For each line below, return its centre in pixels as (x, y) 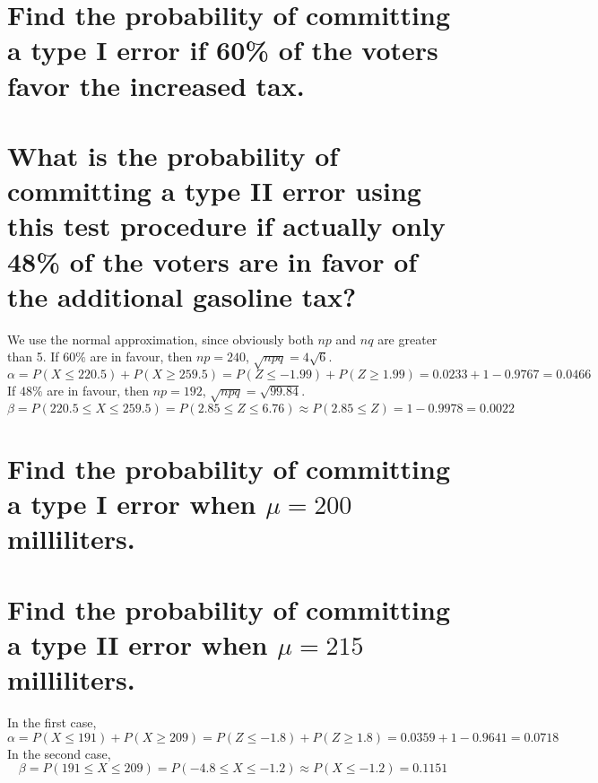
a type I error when (132, 504)
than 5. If (33, 357)
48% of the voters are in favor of (212, 261)
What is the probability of (173, 155)
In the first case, (52, 722)
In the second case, (59, 753)
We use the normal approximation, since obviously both (160, 339)
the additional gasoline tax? (182, 296)
